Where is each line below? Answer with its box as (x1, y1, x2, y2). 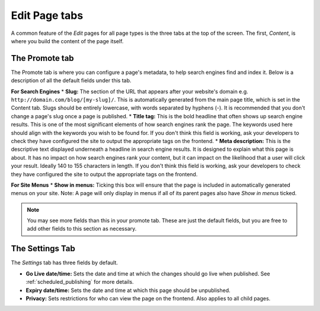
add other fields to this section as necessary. (27, 225, 137, 232)
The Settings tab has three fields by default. (11, 259, 119, 266)
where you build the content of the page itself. (11, 37, 124, 44)
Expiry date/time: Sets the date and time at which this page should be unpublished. (25, 287, 231, 294)
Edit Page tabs (11, 9, 84, 22)
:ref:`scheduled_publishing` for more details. (25, 278, 134, 286)
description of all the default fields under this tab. (11, 77, 132, 84)
